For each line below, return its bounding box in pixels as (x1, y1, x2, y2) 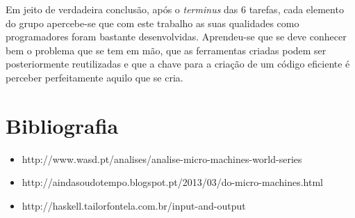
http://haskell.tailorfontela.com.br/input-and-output (22, 198, 246, 212)
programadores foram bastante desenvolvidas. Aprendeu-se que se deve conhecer (6, 29, 347, 44)
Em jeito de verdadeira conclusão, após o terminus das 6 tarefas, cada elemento (6, 2, 344, 16)
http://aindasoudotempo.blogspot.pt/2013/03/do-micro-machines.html (22, 175, 323, 189)
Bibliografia (6, 111, 119, 139)
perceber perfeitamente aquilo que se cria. (6, 70, 183, 84)
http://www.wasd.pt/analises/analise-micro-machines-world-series (22, 151, 302, 166)
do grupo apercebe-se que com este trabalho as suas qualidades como (6, 15, 299, 30)
